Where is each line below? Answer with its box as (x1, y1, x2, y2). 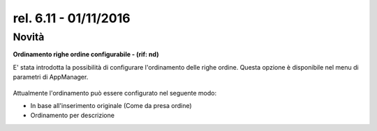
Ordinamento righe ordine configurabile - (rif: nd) (13, 50, 159, 59)
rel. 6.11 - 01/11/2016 (13, 10, 131, 26)
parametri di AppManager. (13, 73, 89, 82)
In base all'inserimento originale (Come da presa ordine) (30, 101, 192, 109)
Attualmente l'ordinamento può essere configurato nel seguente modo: (13, 88, 216, 97)
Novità (13, 31, 45, 43)
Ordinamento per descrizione (30, 111, 115, 120)
